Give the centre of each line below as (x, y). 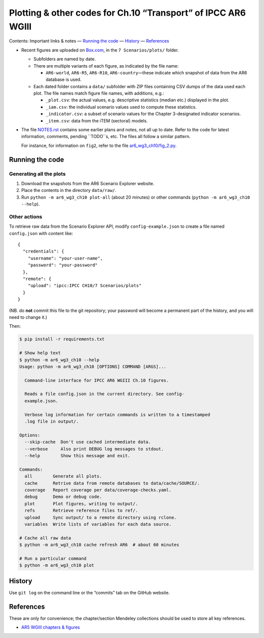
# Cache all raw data (45, 538)
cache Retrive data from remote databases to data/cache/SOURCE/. (112, 483)
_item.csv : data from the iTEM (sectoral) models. (97, 120)
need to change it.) (28, 317)
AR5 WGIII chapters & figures (51, 627)
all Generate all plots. (63, 476)
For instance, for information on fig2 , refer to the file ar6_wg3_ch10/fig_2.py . (99, 145)
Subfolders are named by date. (65, 59)
